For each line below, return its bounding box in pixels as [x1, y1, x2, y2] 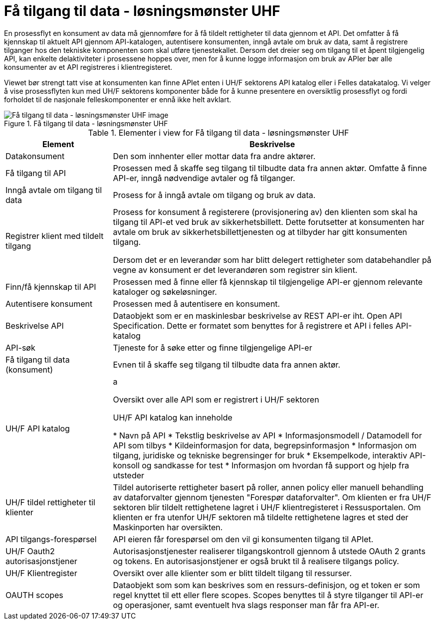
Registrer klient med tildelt [5, 230, 104, 241]
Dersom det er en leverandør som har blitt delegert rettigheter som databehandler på [113, 254, 432, 265]
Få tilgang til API [5, 168, 66, 178]
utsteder [113, 470, 145, 480]
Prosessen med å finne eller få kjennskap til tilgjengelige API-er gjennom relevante [113, 276, 423, 287]
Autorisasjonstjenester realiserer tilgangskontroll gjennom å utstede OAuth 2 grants [113, 546, 426, 556]
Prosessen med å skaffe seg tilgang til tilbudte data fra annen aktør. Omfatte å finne [113, 163, 427, 173]
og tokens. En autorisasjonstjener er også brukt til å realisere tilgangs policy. [113, 556, 399, 566]
